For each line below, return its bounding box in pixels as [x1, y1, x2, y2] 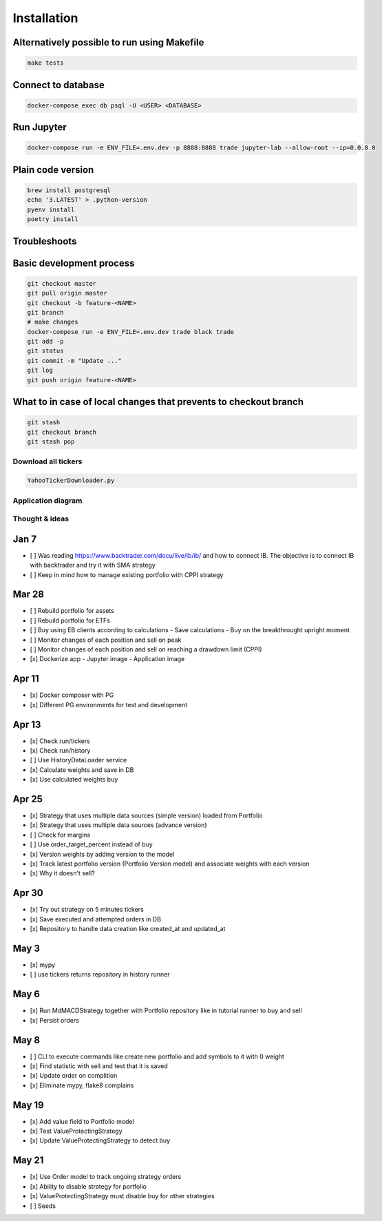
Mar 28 [12, 589, 45, 601]
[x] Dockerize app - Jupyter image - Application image [30, 655, 185, 663]
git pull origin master [27, 289, 108, 298]
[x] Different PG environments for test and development [30, 700, 188, 709]
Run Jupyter [12, 121, 67, 134]
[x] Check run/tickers [30, 737, 91, 745]
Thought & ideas [12, 514, 69, 523]
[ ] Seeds [30, 1202, 56, 1210]
